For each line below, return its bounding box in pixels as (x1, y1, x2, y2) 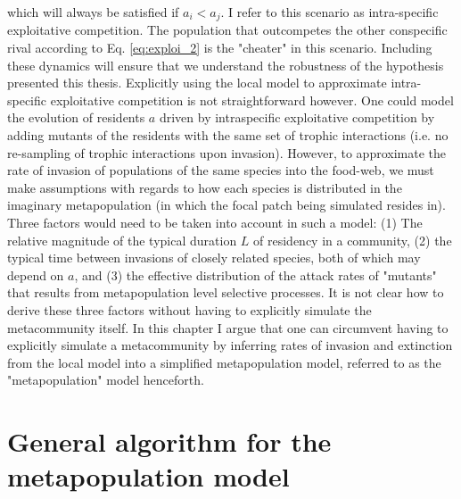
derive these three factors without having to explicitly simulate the (7, 300, 372, 319)
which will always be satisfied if (7, 3, 179, 21)
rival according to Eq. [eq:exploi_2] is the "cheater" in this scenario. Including (7, 38, 432, 57)
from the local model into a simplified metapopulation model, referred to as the (7, 353, 441, 371)
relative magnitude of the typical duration (7, 230, 237, 249)
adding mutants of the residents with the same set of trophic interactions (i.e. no (7, 126, 449, 145)
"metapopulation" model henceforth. (7, 370, 204, 389)
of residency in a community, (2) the (253, 230, 452, 249)
